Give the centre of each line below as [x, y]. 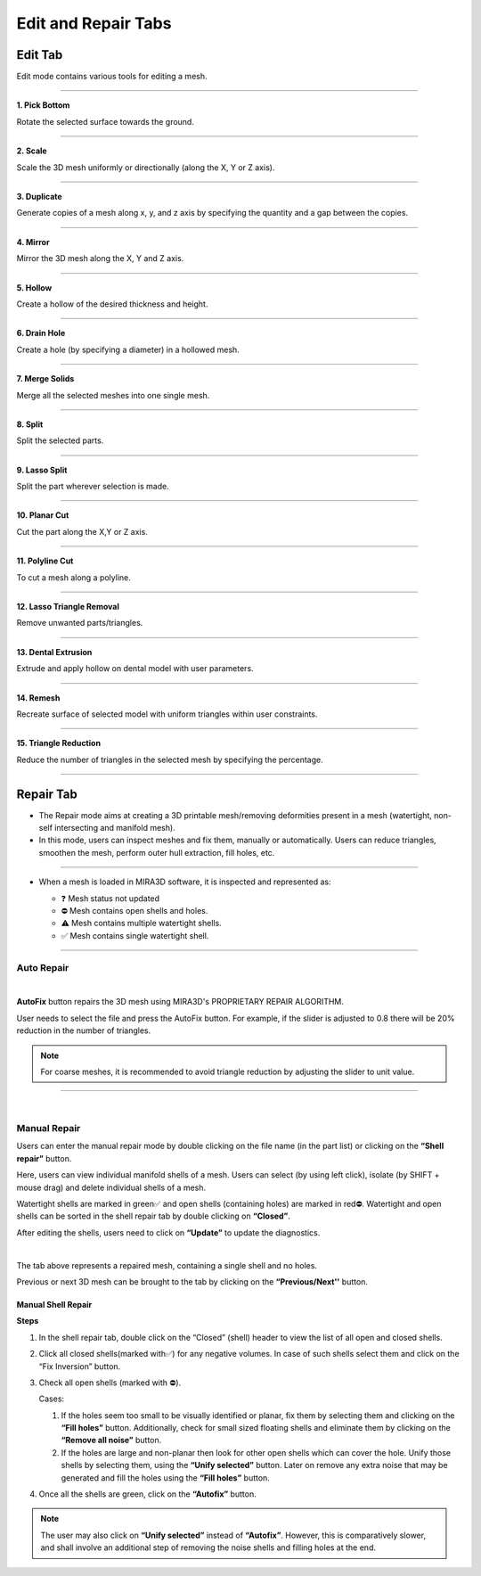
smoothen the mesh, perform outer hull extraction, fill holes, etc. [157, 852]
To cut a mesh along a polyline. [73, 577]
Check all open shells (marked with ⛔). [110, 1383]
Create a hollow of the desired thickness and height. [112, 304]
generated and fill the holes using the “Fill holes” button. [166, 1477]
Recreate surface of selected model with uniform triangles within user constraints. [167, 714]
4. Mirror [33, 242]
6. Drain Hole [41, 333]
